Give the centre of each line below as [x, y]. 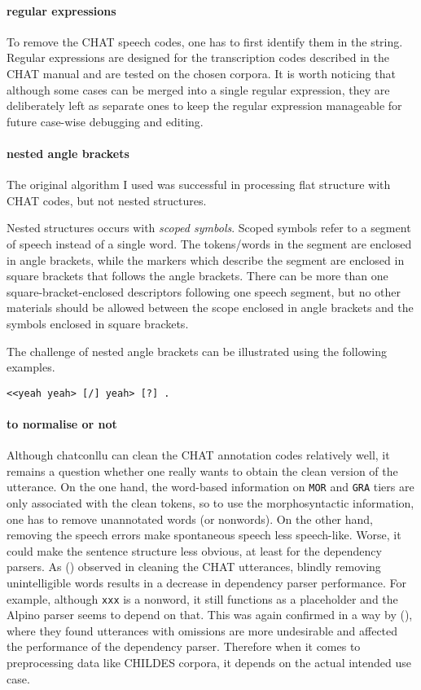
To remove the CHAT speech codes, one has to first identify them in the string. [205, 41]
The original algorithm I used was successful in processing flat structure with [199, 185]
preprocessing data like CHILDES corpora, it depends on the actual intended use [209, 662]
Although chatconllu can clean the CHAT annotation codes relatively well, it [198, 455]
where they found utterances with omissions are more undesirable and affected [202, 630]
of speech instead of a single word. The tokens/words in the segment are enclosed [209, 243]
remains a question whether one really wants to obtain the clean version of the [202, 470]
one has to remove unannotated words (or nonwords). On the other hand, [190, 519]
